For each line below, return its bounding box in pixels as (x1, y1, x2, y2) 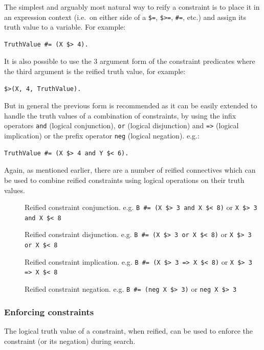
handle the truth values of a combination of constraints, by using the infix (4, 110, 236, 121)
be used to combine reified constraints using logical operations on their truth (4, 174, 245, 185)
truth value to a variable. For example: (4, 21, 126, 32)
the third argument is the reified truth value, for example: (4, 66, 186, 77)
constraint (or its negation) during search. (4, 335, 136, 346)
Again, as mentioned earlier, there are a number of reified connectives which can (4, 165, 256, 175)
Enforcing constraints (4, 305, 94, 318)
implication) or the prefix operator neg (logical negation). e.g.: (4, 130, 200, 141)
